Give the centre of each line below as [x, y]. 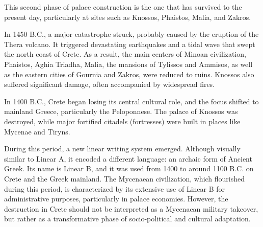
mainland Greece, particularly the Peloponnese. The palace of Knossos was [121, 111]
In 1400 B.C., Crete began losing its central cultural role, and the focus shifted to [131, 101]
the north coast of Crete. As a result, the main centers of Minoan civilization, [125, 54]
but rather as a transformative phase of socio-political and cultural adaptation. [127, 219]
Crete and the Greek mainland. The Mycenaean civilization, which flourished [125, 178]
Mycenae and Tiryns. [37, 131]
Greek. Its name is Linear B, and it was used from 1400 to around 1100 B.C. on [129, 168]
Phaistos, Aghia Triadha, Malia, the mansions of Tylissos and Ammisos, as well [128, 64]
